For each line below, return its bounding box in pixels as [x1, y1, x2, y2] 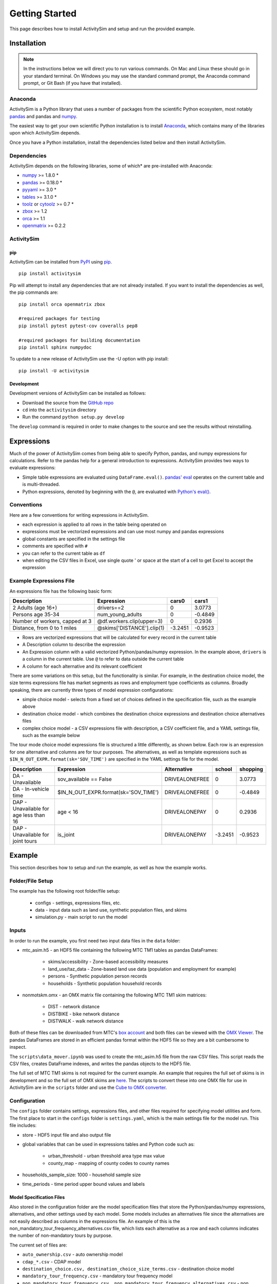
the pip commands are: [9, 289, 58, 295]
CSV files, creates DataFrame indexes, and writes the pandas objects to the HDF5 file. [9, 1061, 191, 1067]
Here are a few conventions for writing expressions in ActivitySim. [9, 512, 149, 518]
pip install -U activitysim [18, 368, 89, 373]
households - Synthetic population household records [48, 980, 162, 986]
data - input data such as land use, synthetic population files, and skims [35, 907, 187, 913]
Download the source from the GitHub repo [22, 400, 114, 406]
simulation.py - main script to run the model [35, 914, 128, 920]
